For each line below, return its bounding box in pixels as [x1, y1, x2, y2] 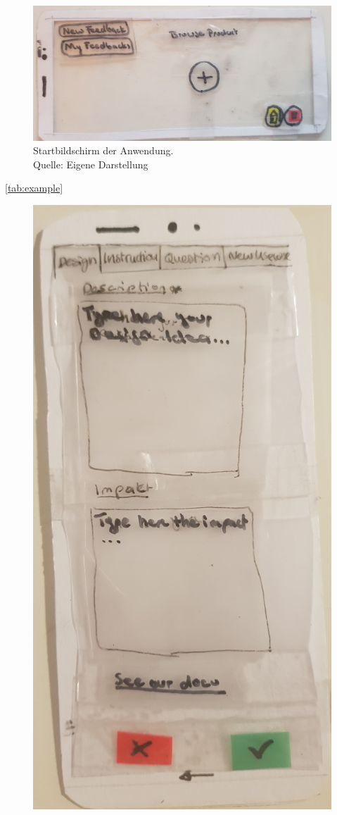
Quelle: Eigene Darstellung [33, 156, 148, 171]
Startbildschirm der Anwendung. [33, 143, 174, 158]
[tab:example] [5, 180, 63, 195]
